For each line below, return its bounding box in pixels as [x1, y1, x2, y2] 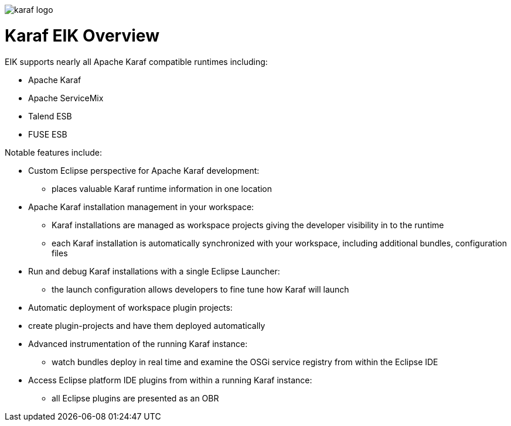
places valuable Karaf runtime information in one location [52, 183, 272, 194]
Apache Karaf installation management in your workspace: [28, 201, 254, 212]
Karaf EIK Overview [5, 25, 159, 46]
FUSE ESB [28, 129, 67, 139]
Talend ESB [28, 111, 72, 121]
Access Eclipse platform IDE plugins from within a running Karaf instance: [28, 375, 312, 385]
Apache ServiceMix [28, 92, 104, 103]
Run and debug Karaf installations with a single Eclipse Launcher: [28, 266, 280, 276]
